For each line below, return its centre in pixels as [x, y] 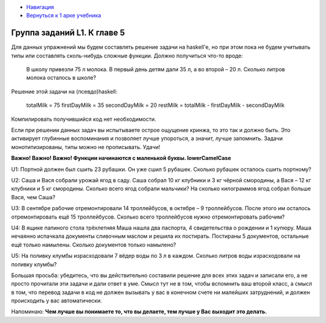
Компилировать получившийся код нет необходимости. [84, 119]
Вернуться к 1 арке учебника [64, 16]
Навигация [40, 7]
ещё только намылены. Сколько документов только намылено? [94, 245]
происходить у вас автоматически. [57, 301]
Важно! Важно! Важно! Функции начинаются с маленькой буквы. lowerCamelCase [121, 158]
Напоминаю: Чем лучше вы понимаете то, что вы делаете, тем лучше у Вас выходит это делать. [139, 312]
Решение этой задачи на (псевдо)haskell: [64, 91]
